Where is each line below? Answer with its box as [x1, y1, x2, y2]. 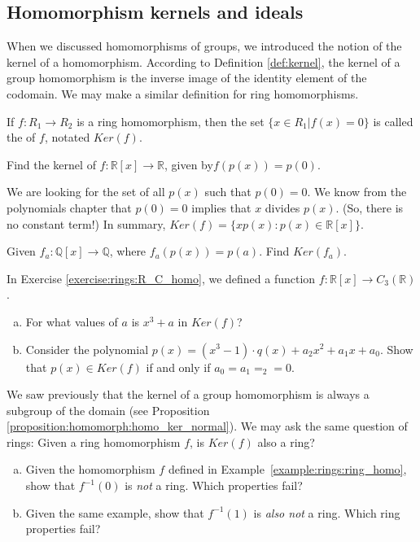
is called [373, 112, 413, 129]
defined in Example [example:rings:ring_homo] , [168, 461, 407, 478]
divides [265, 199, 300, 216]
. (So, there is [335, 199, 404, 216]
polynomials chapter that [7, 199, 132, 216]
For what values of [25, 313, 118, 330]
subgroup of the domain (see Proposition [7, 401, 210, 418]
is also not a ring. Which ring [253, 504, 400, 521]
